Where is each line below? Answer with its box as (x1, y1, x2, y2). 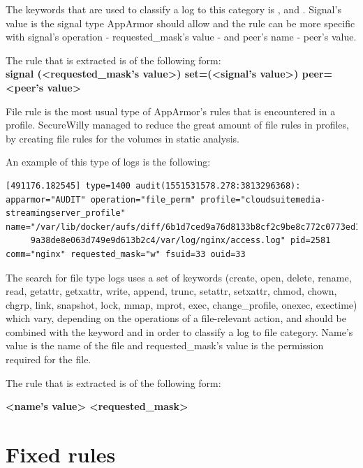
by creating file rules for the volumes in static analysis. (6, 131, 239, 145)
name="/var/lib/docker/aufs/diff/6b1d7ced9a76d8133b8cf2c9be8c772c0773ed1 (6, 221, 361, 232)
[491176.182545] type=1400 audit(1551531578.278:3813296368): (6, 180, 301, 191)
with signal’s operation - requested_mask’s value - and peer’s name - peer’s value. (6, 29, 357, 44)
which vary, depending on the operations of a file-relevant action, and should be (6, 311, 346, 326)
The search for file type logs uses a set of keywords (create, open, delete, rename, (6, 270, 352, 284)
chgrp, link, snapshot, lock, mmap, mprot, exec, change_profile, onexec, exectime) (6, 297, 357, 312)
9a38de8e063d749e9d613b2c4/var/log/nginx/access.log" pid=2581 (30, 235, 331, 246)
